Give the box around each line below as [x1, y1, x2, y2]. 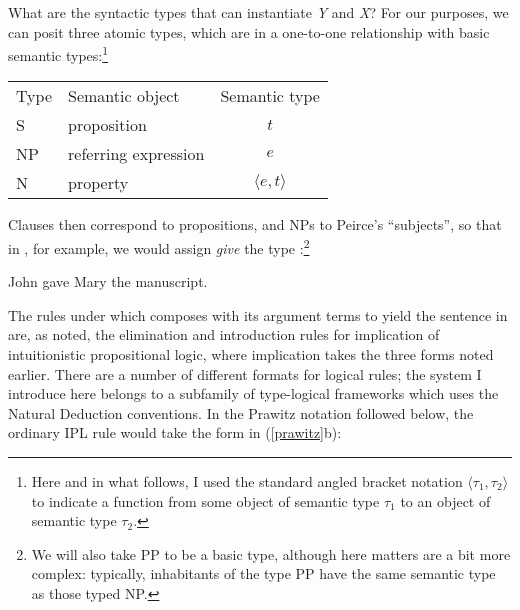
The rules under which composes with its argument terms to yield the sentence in [8, 304, 508, 325]
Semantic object [68, 84, 180, 108]
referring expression [68, 142, 205, 166]
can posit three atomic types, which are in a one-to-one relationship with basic [8, 21, 490, 42]
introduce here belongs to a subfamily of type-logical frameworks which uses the [8, 383, 499, 404]
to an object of [400, 490, 491, 511]
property [68, 171, 129, 195]
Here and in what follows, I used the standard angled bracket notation [31, 471, 463, 492]
